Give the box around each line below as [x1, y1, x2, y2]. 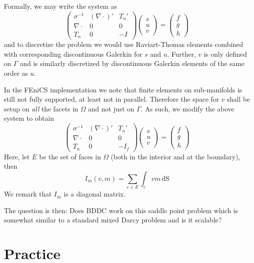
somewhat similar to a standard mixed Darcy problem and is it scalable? [4, 215, 222, 225]
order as [4, 68, 28, 78]
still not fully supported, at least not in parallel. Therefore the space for [4, 94, 219, 104]
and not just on [88, 103, 134, 113]
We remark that [4, 189, 52, 199]
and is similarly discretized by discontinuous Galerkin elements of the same [20, 58, 245, 68]
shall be [227, 94, 250, 104]
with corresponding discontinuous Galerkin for [4, 48, 143, 59]
